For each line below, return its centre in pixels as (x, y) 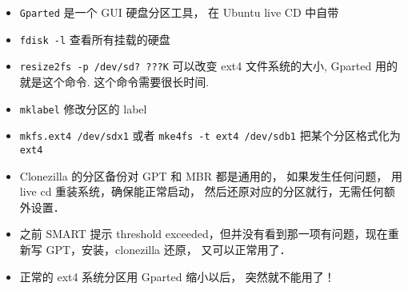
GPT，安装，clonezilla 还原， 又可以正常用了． (168, 249)
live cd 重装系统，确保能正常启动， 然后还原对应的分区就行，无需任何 (202, 191)
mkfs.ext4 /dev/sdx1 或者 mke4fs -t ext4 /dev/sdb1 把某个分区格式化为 (210, 135)
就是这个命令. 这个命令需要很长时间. (114, 81)
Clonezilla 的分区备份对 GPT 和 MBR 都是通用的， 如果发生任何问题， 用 (211, 175)
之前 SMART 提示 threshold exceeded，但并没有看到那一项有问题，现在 (204, 234)
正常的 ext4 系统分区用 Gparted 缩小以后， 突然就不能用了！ (177, 276)
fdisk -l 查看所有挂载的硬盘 (95, 39)
